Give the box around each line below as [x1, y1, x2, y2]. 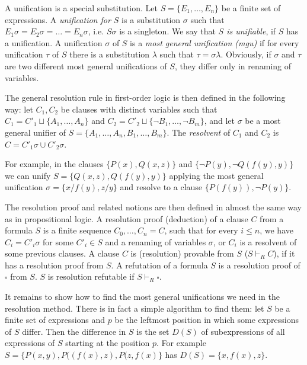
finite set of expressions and [5, 313, 105, 326]
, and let [204, 114, 235, 127]
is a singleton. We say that [119, 25, 216, 37]
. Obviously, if [220, 48, 271, 60]
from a [260, 212, 284, 225]
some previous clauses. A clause [5, 247, 120, 260]
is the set [136, 325, 170, 337]
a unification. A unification [5, 36, 103, 49]
